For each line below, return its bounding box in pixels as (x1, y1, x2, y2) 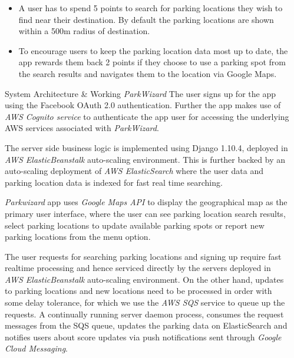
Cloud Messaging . (5, 342, 68, 354)
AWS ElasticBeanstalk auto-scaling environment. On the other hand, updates (5, 273, 284, 285)
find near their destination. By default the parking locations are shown (18, 13, 274, 25)
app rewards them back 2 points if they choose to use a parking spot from (18, 56, 286, 68)
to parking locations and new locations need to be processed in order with (5, 285, 272, 297)
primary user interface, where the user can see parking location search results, (5, 207, 286, 219)
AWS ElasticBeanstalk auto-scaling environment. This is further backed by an (5, 153, 285, 165)
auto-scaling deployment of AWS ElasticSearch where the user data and (5, 165, 263, 177)
